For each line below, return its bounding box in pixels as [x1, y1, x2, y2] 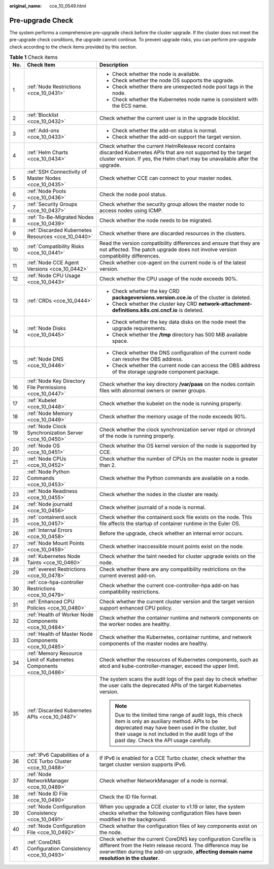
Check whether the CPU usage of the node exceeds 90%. [99, 275, 238, 282]
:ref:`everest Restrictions [27, 566, 86, 573]
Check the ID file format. [99, 793, 158, 800]
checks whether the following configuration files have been [99, 810, 241, 817]
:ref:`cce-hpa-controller [27, 579, 84, 586]
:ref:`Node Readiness [27, 488, 78, 495]
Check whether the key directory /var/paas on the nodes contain [99, 381, 255, 388]
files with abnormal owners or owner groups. [99, 387, 207, 394]
